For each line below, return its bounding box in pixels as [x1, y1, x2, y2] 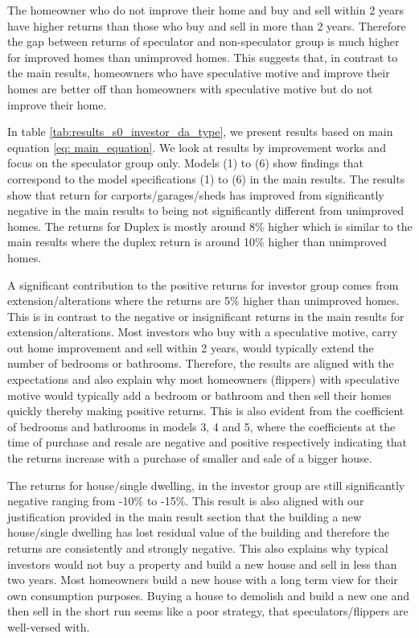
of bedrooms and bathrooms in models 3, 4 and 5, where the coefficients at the [7, 418, 396, 434]
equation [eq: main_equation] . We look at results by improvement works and [7, 138, 386, 155]
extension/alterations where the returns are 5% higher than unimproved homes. [7, 292, 400, 309]
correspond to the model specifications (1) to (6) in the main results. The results [7, 170, 405, 187]
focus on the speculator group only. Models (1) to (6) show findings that [7, 154, 364, 171]
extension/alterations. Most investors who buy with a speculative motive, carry [7, 323, 398, 340]
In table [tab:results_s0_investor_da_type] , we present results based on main [7, 123, 393, 140]
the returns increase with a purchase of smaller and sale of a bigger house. [7, 450, 372, 467]
